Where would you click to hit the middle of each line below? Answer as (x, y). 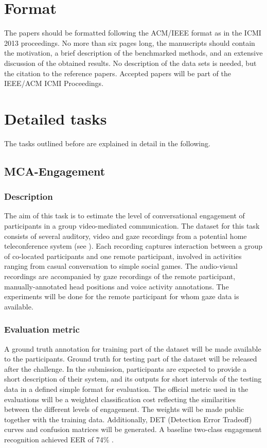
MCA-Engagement (55, 171)
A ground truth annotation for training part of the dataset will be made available (133, 348)
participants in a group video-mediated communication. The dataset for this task (132, 226)
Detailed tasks (56, 118)
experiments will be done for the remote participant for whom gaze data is (122, 296)
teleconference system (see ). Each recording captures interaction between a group (133, 246)
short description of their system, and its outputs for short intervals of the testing (133, 379)
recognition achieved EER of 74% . (59, 439)
